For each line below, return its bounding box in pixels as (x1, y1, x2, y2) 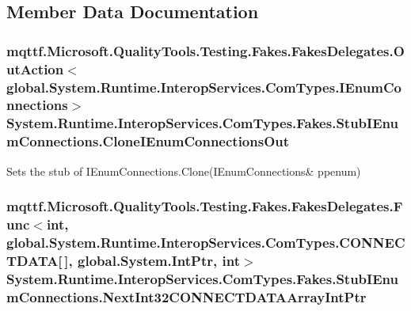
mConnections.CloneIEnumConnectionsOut (6, 131, 290, 151)
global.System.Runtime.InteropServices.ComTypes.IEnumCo (6, 77, 401, 97)
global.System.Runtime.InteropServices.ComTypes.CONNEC (6, 232, 405, 252)
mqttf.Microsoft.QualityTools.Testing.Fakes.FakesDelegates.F (6, 196, 403, 216)
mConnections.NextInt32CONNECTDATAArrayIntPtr (6, 286, 367, 306)
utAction (6, 59, 64, 78)
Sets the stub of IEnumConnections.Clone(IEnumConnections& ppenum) (6, 162, 361, 179)
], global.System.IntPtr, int (64, 250, 240, 270)
